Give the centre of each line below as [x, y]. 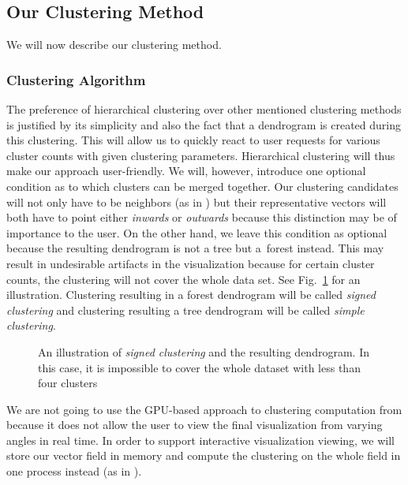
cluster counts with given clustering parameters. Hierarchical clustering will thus [201, 155]
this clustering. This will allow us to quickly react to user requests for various [193, 140]
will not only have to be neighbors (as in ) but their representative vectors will [197, 201]
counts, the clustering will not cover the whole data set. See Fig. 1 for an [183, 279]
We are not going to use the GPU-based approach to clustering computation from [204, 409]
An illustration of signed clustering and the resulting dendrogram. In [204, 351]
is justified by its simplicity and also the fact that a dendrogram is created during [204, 124]
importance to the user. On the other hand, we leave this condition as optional [197, 232]
